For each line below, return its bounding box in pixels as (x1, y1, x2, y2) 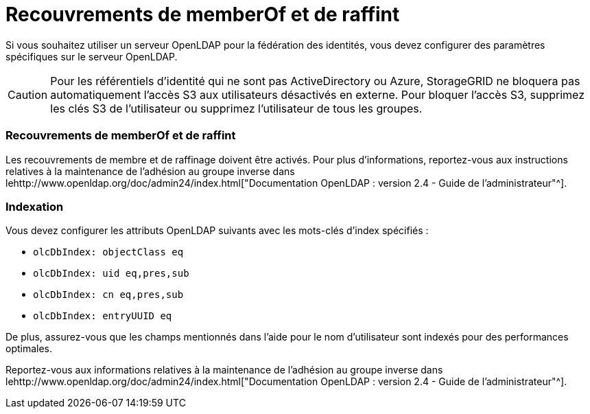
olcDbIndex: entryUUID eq (33, 310, 172, 322)
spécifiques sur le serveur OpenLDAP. (5, 50, 178, 62)
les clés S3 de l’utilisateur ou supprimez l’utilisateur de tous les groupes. (50, 101, 423, 115)
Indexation (5, 199, 64, 214)
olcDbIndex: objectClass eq (33, 246, 184, 258)
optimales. (5, 343, 53, 355)
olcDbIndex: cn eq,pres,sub (33, 289, 184, 301)
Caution (8, 87, 48, 102)
